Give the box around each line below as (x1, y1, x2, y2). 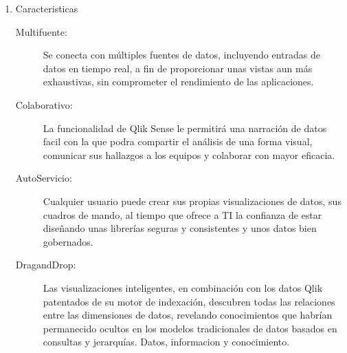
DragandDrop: (15, 257, 76, 272)
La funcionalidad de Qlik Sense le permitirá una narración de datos (43, 120, 327, 135)
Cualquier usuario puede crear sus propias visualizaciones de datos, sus (43, 193, 342, 208)
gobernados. (43, 234, 93, 248)
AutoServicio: (15, 171, 72, 185)
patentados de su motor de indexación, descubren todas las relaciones (43, 294, 335, 308)
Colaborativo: (15, 97, 73, 111)
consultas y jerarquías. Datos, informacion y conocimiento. (43, 334, 290, 349)
